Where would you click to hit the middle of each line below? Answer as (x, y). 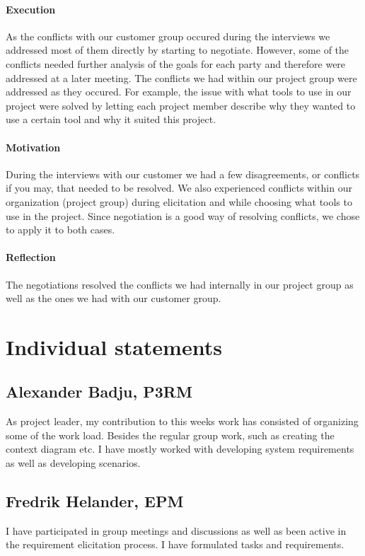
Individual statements (114, 346)
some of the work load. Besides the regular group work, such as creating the (170, 435)
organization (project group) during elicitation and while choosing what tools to (179, 201)
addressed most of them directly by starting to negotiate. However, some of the (178, 50)
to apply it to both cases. (60, 230)
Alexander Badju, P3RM (99, 392)
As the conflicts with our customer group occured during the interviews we (168, 36)
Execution (31, 9)
